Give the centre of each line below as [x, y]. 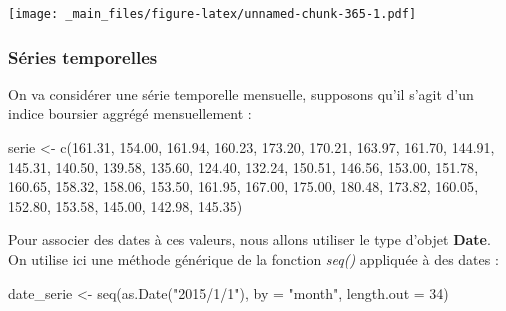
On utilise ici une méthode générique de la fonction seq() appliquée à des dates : [253, 259]
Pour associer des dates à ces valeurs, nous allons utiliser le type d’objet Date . [249, 239]
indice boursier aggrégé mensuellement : [130, 113]
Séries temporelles [83, 56]
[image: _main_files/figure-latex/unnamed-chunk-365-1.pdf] [212, 14]
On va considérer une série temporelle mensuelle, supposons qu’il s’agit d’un [241, 93]
